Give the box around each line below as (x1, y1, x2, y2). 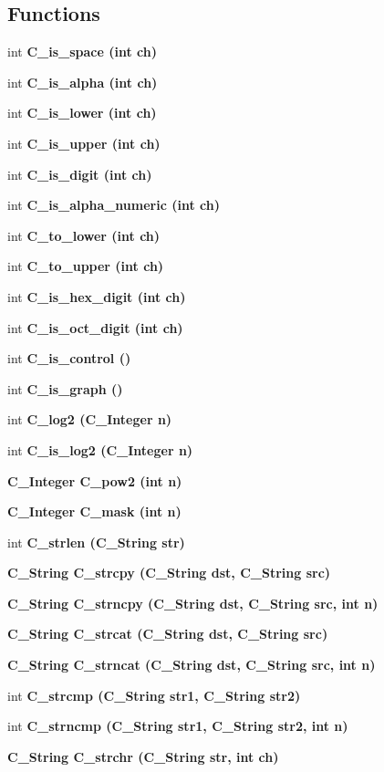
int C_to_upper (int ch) (7, 256, 164, 276)
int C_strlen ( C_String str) (7, 532, 185, 551)
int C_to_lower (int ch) (7, 225, 161, 245)
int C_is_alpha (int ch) (7, 72, 158, 91)
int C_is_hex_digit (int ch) (7, 287, 186, 306)
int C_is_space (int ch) (7, 42, 157, 61)
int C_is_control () (7, 349, 131, 368)
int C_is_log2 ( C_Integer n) (7, 440, 193, 459)
